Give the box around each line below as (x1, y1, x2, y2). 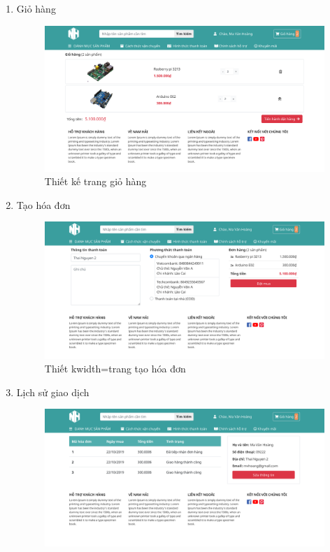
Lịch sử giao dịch (16, 384, 89, 399)
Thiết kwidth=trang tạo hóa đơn (44, 361, 186, 376)
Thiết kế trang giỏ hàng (44, 174, 147, 189)
